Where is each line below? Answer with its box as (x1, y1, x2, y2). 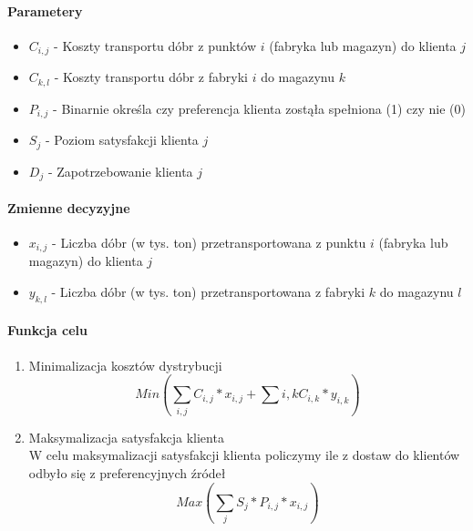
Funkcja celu (7, 321, 87, 340)
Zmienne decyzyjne (7, 198, 130, 217)
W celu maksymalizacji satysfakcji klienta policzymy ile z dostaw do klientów (28, 445, 460, 465)
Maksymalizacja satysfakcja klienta (28, 427, 224, 446)
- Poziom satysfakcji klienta (45, 130, 199, 149)
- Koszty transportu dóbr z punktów (54, 36, 257, 55)
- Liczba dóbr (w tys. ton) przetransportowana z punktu (52, 232, 366, 251)
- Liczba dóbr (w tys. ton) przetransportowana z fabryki (51, 281, 365, 301)
